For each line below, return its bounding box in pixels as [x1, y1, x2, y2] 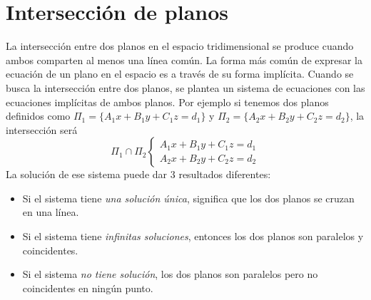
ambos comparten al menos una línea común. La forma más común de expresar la [6, 52, 362, 67]
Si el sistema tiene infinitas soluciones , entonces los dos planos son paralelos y [22, 229, 364, 244]
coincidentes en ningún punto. [22, 280, 153, 295]
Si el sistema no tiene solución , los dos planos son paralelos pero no [22, 267, 318, 281]
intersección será [6, 122, 78, 137]
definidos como [6, 108, 71, 123]
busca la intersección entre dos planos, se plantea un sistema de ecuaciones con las [6, 80, 365, 95]
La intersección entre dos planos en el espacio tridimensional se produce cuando [6, 38, 354, 53]
